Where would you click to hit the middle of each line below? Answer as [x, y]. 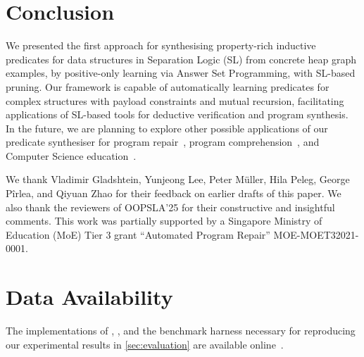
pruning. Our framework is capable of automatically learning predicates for [168, 86]
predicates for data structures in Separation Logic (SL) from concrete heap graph [181, 59]
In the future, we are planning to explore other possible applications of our [167, 128]
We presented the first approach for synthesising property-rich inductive [161, 45]
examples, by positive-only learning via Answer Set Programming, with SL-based [181, 73]
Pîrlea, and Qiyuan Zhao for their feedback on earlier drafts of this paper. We [174, 193]
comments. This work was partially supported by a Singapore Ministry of [164, 221]
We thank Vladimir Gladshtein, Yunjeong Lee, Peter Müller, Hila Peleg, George [178, 179]
